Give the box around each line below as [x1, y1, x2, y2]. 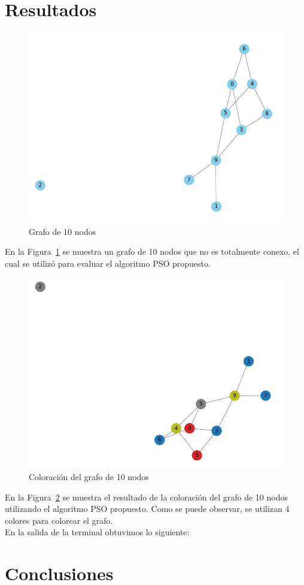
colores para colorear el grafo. [5, 514, 113, 526]
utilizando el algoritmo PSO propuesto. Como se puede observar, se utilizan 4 [5, 502, 290, 515]
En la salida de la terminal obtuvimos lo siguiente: [5, 526, 190, 538]
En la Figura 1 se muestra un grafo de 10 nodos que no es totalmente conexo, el [5, 245, 299, 258]
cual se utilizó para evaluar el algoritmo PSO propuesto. [5, 257, 211, 269]
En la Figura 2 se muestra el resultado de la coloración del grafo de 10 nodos [5, 490, 288, 503]
